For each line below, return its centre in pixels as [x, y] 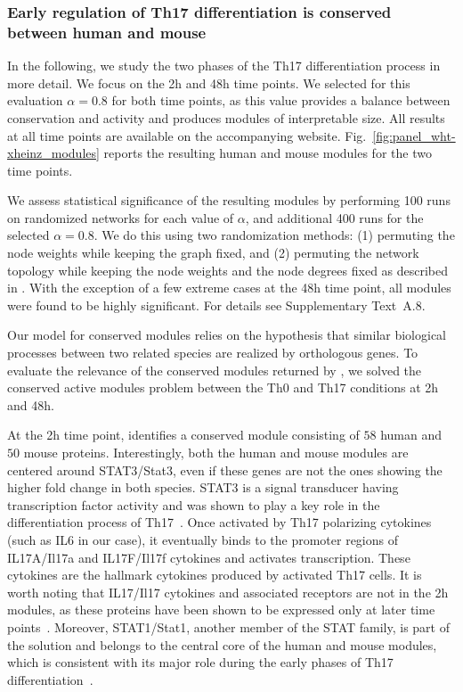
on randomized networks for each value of [121, 217]
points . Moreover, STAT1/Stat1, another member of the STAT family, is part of [228, 626]
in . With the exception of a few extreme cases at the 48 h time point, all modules [229, 288]
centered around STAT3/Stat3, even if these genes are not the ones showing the [225, 470]
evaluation [35, 100]
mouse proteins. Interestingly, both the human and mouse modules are [216, 453]
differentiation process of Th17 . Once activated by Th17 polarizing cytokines [219, 522]
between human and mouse [107, 32]
